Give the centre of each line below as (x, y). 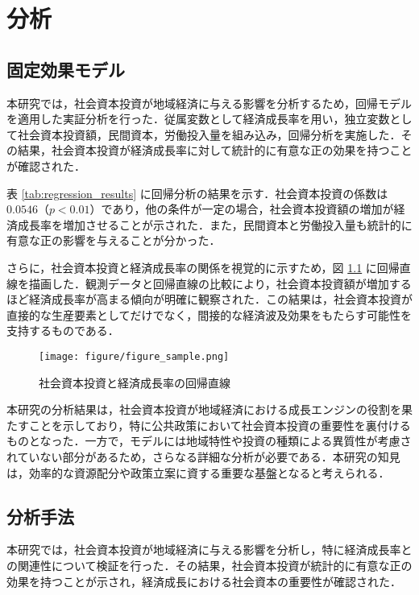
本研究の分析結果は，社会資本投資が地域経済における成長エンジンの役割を (204, 409)
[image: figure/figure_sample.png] (134, 356)
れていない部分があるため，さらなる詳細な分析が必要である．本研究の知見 (203, 456)
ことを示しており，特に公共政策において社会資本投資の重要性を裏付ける (220, 425)
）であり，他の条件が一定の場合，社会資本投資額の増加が (242, 209)
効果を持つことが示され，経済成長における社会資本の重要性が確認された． (204, 581)
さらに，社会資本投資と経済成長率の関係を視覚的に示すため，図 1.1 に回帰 (203, 267)
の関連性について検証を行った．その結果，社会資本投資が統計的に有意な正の (209, 565)
